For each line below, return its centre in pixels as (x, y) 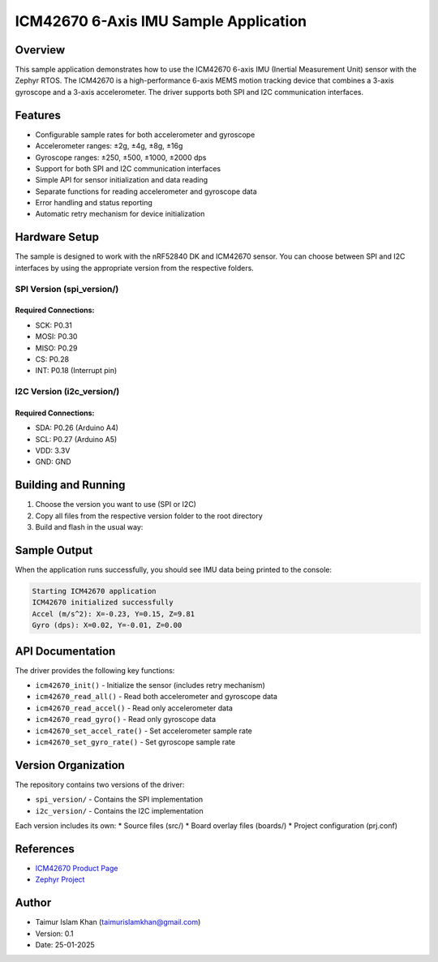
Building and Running (70, 485)
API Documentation (65, 651)
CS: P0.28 (52, 359)
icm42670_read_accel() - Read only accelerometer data (134, 708)
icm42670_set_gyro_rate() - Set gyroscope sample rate (135, 742)
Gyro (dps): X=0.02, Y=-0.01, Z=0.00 (107, 625)
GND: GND (54, 462)
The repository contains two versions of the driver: (100, 784)
